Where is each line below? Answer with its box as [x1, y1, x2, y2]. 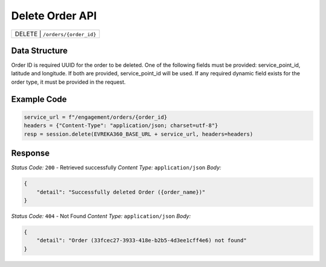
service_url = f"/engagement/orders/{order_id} [24, 113, 167, 121]
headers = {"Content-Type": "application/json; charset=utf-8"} [24, 122, 219, 129]
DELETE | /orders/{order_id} [14, 30, 97, 38]
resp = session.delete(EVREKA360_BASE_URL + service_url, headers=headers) [24, 130, 254, 137]
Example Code [11, 94, 67, 104]
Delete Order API [11, 9, 97, 22]
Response [11, 148, 50, 159]
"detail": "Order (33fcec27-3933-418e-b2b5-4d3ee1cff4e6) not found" [36, 237, 247, 244]
